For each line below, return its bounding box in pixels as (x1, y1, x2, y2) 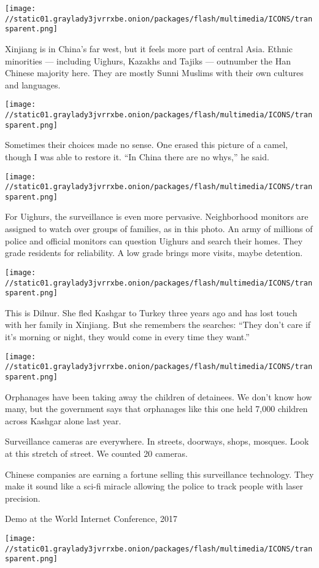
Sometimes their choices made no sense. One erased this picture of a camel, (5, 138, 288, 151)
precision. (5, 491, 40, 504)
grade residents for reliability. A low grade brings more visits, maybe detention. (5, 246, 303, 259)
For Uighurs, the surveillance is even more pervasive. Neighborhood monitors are (5, 210, 309, 223)
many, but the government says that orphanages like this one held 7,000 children (5, 402, 308, 415)
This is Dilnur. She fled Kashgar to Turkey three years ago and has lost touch (5, 306, 298, 319)
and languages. (5, 78, 61, 91)
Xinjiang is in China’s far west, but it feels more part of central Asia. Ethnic (5, 42, 293, 55)
